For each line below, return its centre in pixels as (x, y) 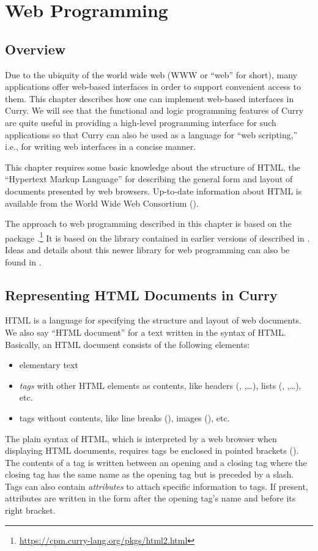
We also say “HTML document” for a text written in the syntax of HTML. (146, 332)
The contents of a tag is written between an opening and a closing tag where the (156, 462)
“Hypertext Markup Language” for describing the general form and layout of (149, 179)
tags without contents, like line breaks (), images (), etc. (124, 417)
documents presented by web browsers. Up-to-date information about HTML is (153, 190)
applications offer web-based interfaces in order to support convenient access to (153, 87)
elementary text (49, 365)
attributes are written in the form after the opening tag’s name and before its (150, 498)
